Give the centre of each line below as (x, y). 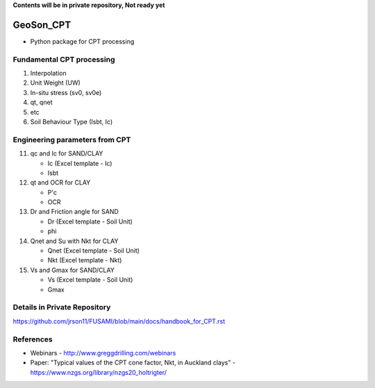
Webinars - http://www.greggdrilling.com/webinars (103, 353)
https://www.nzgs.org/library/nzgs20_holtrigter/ (98, 372)
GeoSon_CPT (42, 25)
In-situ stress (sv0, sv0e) (66, 92)
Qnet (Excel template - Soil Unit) (94, 251)
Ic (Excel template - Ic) (80, 163)
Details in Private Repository (62, 307)
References (33, 339)
